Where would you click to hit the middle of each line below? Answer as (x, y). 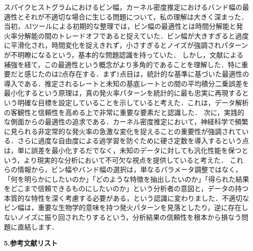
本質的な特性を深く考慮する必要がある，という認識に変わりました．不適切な (126, 198)
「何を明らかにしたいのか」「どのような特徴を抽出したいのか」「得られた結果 (126, 179)
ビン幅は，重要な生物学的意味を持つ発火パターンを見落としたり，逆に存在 (123, 207)
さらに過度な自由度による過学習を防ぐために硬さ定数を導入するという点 (133, 141)
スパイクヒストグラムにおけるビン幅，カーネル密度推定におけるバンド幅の (123, 7)
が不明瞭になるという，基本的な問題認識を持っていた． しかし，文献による (124, 54)
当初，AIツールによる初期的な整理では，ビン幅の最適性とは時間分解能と (120, 26)
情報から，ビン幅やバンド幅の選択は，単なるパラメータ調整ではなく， (130, 169)
